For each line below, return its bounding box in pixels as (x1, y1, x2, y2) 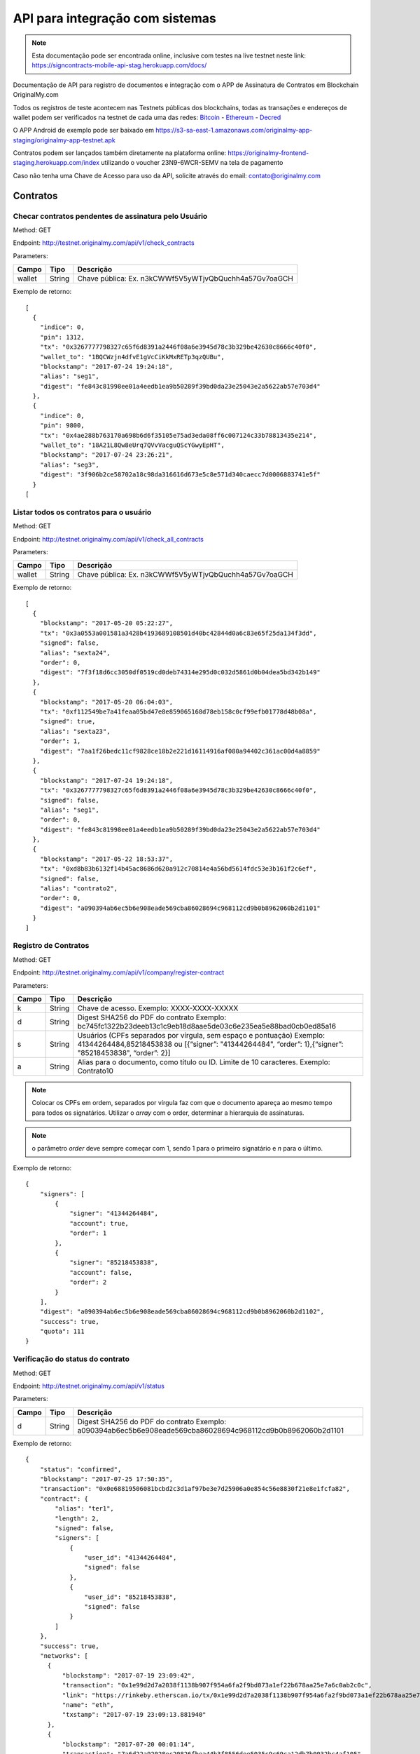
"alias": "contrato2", (39, 885, 118, 892)
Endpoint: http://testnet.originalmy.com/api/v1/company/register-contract (13, 968, 225, 977)
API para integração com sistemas (13, 11, 217, 26)
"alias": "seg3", (39, 460, 99, 469)
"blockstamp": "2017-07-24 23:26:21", (39, 451, 174, 459)
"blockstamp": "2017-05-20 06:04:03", (39, 698, 174, 706)
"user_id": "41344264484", (84, 1554, 177, 1562)
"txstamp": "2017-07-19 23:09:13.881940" (62, 1711, 206, 1719)
